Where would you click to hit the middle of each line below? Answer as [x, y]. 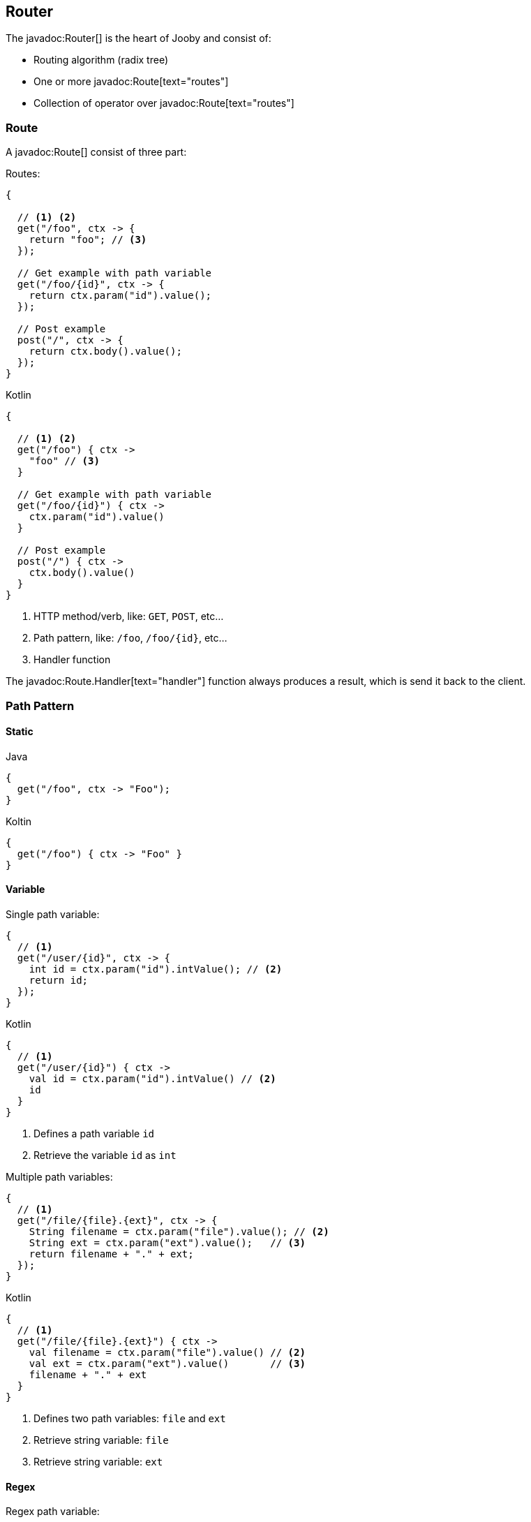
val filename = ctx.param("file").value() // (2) [167, 1352]
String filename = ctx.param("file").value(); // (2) [179, 1231]
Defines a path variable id [94, 1133]
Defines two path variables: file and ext [130, 1418]
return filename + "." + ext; [111, 1254]
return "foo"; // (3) [88, 240]
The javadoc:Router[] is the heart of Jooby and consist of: [139, 38]
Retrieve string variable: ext [98, 1461]
